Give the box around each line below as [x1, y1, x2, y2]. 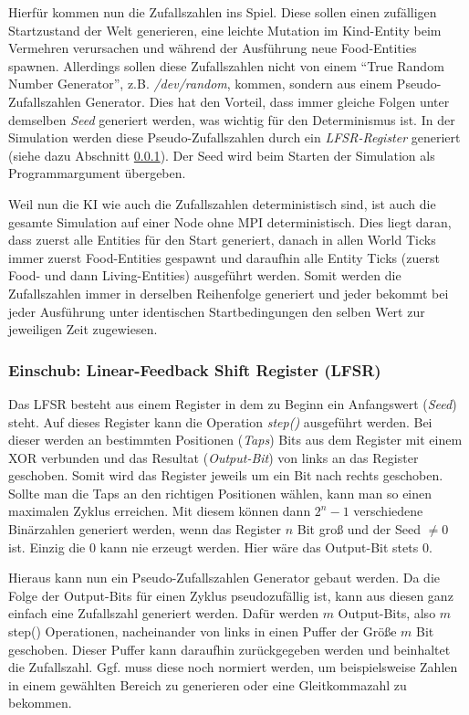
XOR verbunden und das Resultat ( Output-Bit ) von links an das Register [8, 447, 419, 467]
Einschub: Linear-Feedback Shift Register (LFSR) [8, 358, 381, 381]
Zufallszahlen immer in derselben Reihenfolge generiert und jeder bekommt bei [8, 283, 449, 302]
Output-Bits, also [338, 604, 436, 623]
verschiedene [353, 501, 423, 520]
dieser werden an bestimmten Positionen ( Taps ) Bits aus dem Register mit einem [8, 430, 463, 449]
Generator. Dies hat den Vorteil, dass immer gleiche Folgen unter [85, 91, 450, 110]
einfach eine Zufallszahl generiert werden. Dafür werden [8, 604, 318, 623]
